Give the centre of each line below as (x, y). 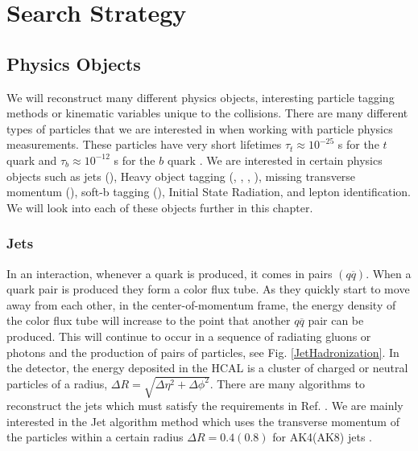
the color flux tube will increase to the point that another (149, 320)
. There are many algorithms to (287, 383)
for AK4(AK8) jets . (322, 437)
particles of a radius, (57, 383)
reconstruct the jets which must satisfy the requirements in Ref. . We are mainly (205, 406)
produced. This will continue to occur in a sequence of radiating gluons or (189, 336)
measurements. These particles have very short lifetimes (144, 144)
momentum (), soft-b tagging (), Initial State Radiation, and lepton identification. (209, 192)
